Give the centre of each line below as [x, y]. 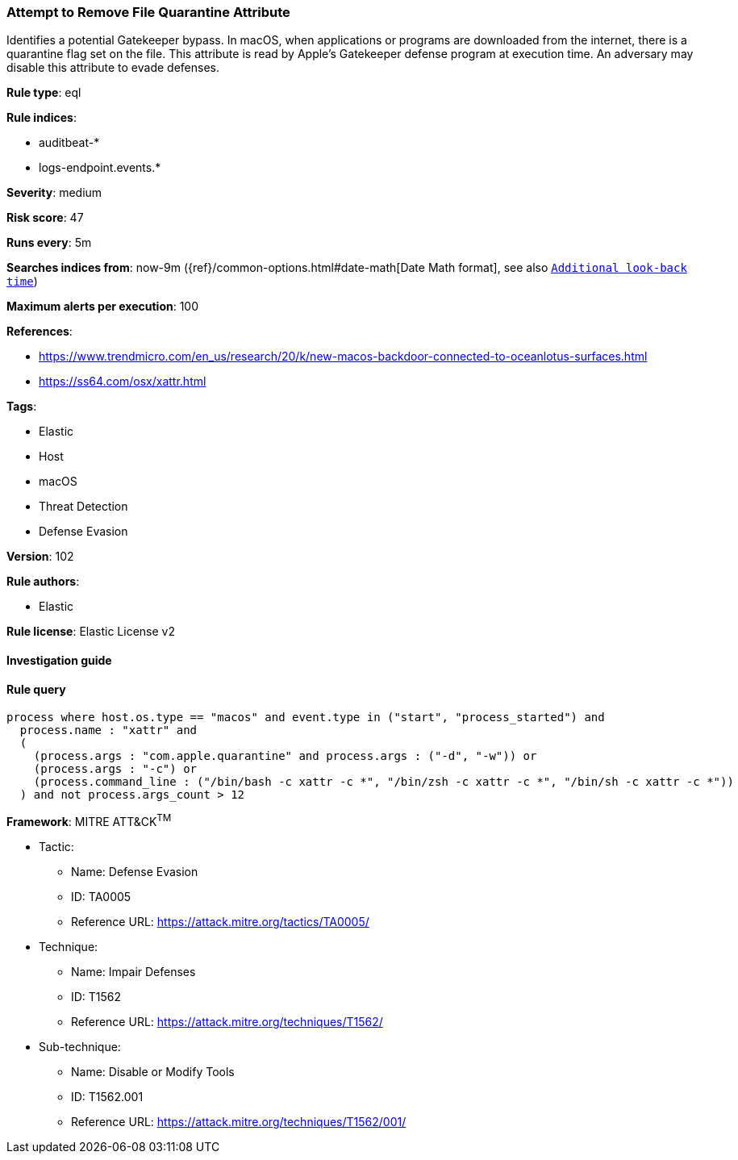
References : [40, 332]
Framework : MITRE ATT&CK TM [89, 820]
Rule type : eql [44, 93]
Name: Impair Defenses [133, 971]
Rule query [36, 689]
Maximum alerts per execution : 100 [103, 307]
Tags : [22, 407]
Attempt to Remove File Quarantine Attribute [148, 12]
